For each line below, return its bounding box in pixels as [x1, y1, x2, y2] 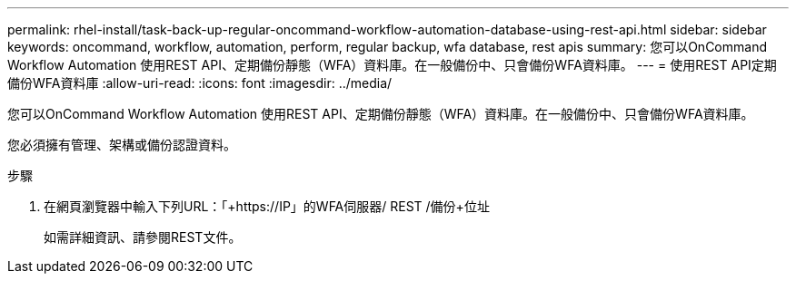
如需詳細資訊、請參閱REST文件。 [44, 229, 242, 245]
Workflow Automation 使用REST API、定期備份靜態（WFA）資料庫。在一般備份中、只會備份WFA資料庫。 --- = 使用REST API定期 [7, 57, 777, 73]
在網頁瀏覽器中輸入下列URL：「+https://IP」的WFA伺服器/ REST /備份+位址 [44, 199, 490, 214]
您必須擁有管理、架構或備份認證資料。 [7, 137, 236, 152]
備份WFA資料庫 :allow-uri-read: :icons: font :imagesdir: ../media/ [7, 75, 393, 91]
